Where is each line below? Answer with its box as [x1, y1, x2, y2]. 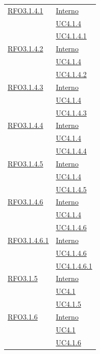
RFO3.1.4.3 [8, 81, 43, 92]
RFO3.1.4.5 [8, 158, 43, 169]
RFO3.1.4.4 [8, 120, 43, 131]
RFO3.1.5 [8, 273, 38, 284]
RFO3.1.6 [8, 311, 38, 322]
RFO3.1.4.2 [8, 43, 43, 54]
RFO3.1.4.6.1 [8, 234, 49, 245]
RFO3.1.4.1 [8, 5, 43, 15]
